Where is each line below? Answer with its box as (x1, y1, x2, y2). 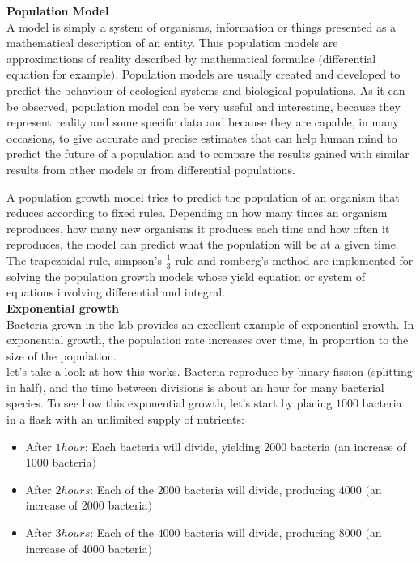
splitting (371, 363, 413, 380)
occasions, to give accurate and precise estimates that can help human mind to (6, 129, 397, 146)
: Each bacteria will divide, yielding (84, 437, 261, 454)
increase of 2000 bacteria (25, 497, 148, 514)
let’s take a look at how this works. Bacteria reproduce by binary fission (6, 363, 363, 380)
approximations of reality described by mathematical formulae (6, 49, 315, 66)
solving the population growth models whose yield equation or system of (6, 267, 366, 284)
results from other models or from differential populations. (6, 160, 295, 177)
